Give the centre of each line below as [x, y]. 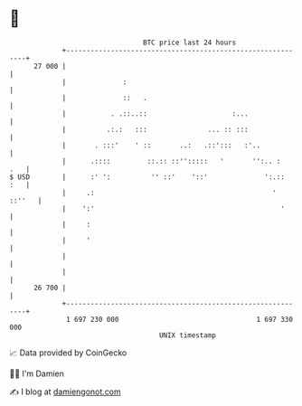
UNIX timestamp [188, 335]
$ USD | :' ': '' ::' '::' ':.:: [147, 177]
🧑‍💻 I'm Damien [37, 373]
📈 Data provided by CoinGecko [68, 353]
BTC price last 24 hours [190, 42]
